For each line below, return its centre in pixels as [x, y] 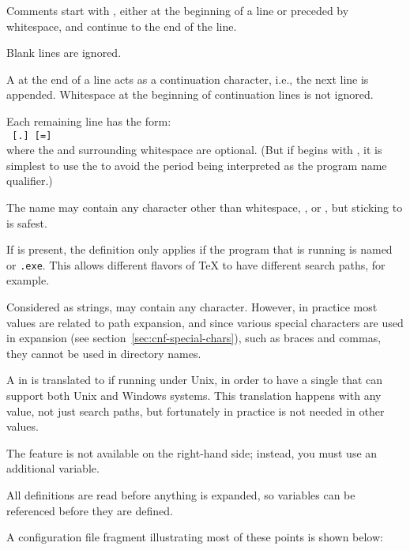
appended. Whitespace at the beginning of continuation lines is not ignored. [190, 94]
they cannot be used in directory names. [104, 353]
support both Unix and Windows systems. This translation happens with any [194, 395]
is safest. [27, 222]
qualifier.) [30, 181]
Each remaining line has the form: [89, 121]
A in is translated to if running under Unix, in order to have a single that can [195, 380]
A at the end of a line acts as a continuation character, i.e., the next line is [188, 79]
